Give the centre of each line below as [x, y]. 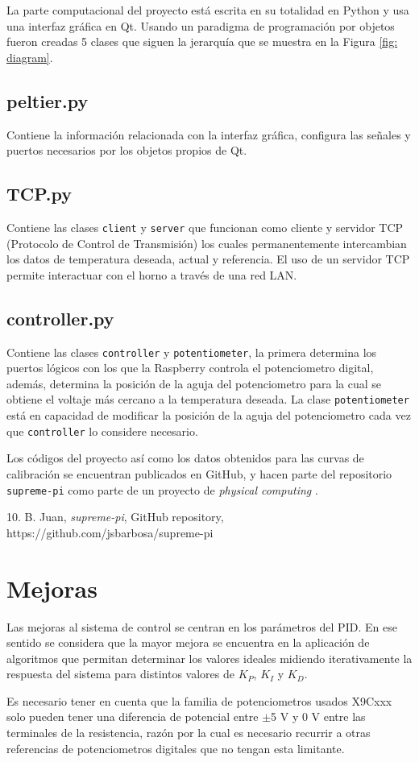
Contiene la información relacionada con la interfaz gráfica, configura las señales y [209, 134]
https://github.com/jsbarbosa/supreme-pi [110, 532]
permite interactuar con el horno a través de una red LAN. [152, 274]
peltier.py [48, 100]
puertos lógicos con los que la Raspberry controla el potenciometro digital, [190, 368]
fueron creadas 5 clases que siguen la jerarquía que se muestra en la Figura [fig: [202, 41]
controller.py [60, 318]
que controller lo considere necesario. [102, 431]
